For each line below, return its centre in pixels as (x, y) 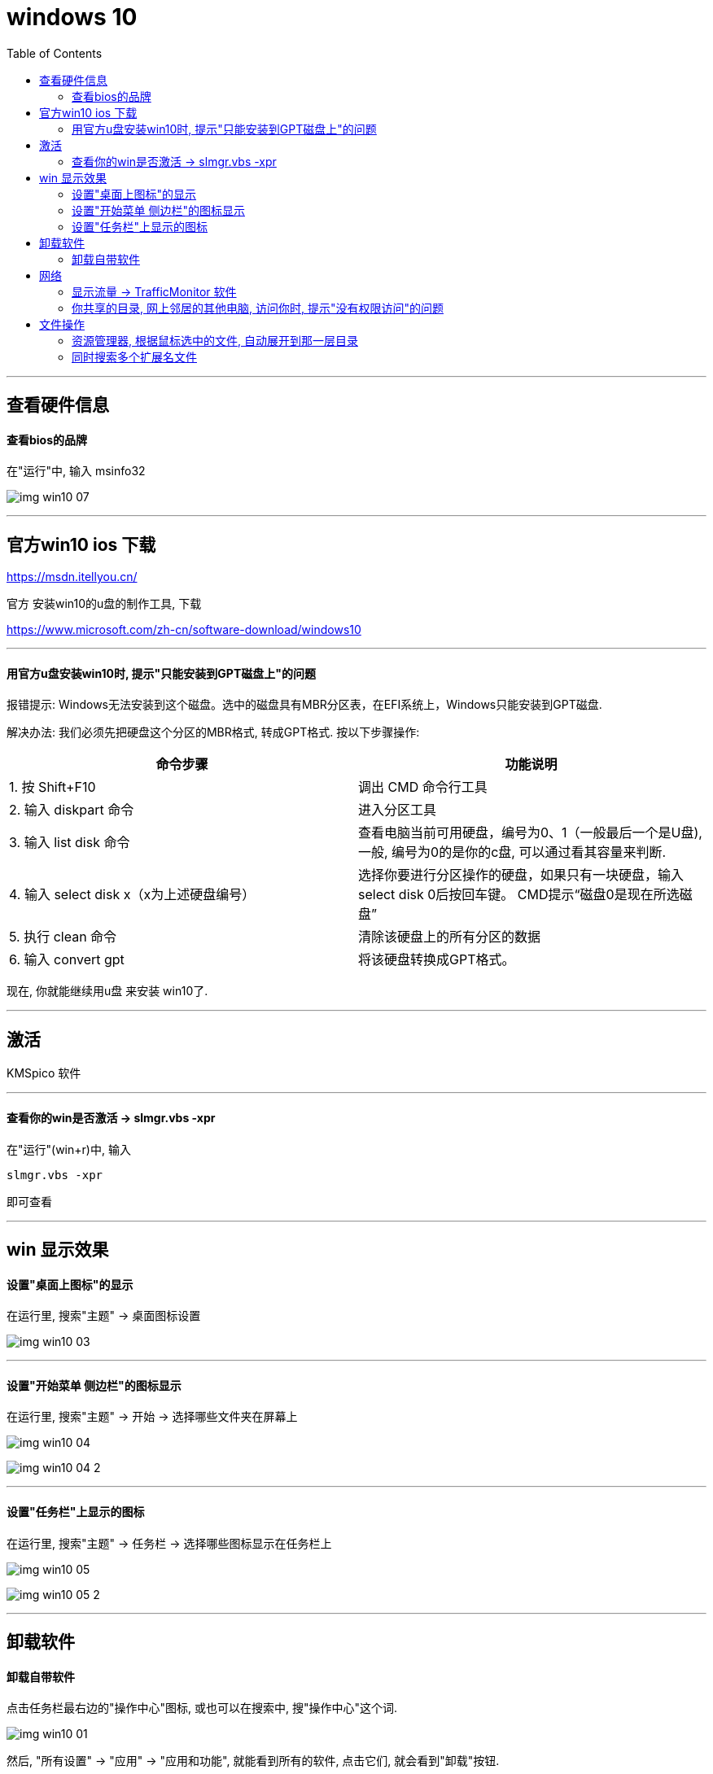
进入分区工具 (398, 810)
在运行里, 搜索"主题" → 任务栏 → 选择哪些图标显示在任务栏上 (169, 1543)
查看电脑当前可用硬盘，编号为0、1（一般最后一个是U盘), (530, 833)
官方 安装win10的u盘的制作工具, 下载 (104, 604)
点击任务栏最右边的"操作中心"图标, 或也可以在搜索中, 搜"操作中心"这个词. (202, 1708)
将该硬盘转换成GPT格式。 (437, 960)
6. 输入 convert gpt (67, 960)
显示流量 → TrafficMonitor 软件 (154, 291)
